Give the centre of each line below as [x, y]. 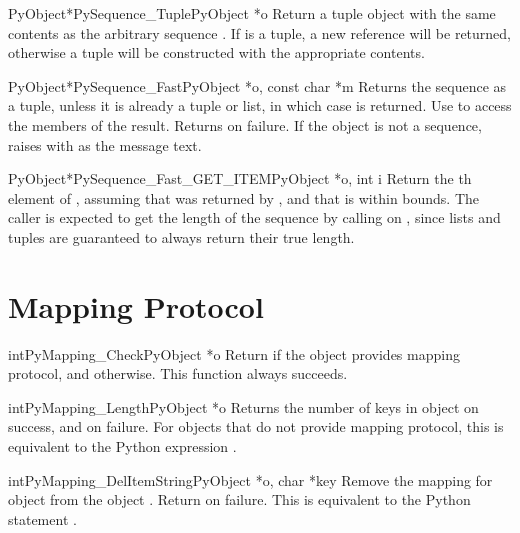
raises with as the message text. [105, 144]
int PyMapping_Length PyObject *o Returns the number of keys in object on [243, 406]
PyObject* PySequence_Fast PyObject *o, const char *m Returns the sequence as [257, 85]
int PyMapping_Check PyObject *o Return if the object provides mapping [234, 353]
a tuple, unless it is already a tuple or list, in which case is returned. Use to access [260, 105]
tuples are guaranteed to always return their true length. [181, 236]
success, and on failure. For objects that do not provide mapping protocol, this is [256, 426]
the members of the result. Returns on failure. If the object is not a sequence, [245, 124]
